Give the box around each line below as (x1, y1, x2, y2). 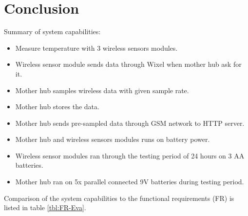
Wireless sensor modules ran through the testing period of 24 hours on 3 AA (15, 150, 245, 160)
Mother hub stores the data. (15, 101, 99, 112)
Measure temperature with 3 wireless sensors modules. (15, 42, 178, 53)
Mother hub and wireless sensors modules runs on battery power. (15, 134, 210, 144)
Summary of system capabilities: (4, 26, 101, 37)
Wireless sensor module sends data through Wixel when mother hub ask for (15, 59, 242, 69)
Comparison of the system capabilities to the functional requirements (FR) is (4, 193, 234, 203)
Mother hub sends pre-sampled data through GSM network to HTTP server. (15, 118, 245, 128)
